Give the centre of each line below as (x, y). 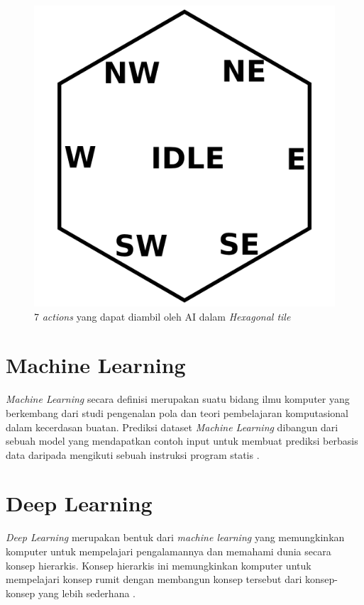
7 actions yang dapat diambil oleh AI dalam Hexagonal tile (162, 316)
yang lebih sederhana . (87, 593)
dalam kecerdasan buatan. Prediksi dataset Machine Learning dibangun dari (172, 427)
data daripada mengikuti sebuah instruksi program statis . (133, 454)
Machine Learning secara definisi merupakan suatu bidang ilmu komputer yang (178, 399)
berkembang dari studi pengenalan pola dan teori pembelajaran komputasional (177, 412)
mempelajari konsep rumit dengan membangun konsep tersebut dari (154, 579)
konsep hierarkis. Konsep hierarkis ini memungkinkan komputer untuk (159, 565)
